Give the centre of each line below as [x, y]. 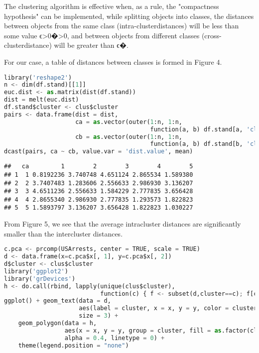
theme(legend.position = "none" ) [73, 345]
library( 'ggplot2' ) [36, 271]
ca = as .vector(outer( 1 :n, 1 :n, [129, 122]
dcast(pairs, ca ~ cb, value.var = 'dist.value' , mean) [99, 152]
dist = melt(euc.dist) [42, 100]
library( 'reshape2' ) [38, 77]
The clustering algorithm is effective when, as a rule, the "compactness [112, 6]
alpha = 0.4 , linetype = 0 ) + [115, 338]
